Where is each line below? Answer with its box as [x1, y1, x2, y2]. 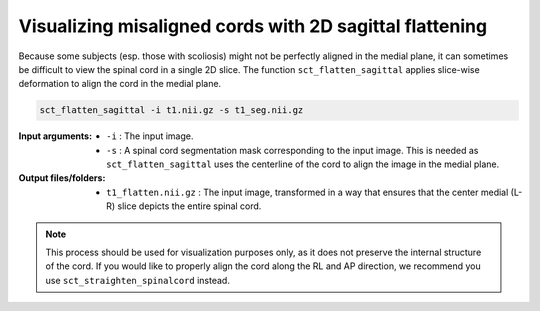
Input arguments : [18, 130, 93, 142]
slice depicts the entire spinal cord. [117, 200, 262, 212]
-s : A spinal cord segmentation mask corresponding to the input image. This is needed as [106, 144, 479, 156]
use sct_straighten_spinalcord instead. [45, 274, 230, 286]
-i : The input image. [106, 130, 194, 142]
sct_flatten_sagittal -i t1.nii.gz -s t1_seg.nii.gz [39, 105, 304, 116]
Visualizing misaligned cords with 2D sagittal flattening [18, 15, 488, 37]
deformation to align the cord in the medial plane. [18, 78, 222, 90]
